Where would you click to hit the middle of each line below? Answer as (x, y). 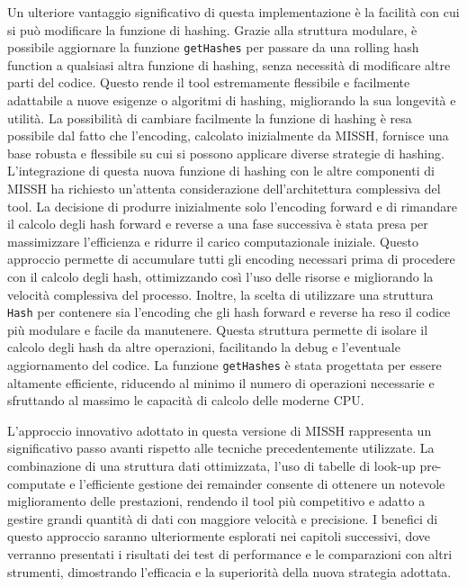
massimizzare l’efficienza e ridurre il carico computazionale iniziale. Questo (213, 241)
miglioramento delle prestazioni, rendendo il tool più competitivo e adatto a (216, 501)
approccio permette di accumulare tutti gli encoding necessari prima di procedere (231, 259)
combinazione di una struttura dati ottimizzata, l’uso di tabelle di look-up (211, 466)
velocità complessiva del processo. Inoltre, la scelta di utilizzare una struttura (220, 294)
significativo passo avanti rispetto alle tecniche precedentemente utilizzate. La (221, 448)
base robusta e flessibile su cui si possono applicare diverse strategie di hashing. (226, 153)
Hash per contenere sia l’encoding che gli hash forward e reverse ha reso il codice (229, 312)
